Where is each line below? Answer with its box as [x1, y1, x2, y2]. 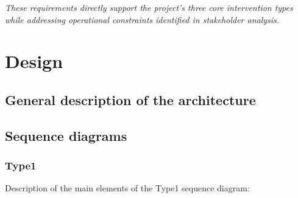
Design [5, 49, 63, 73]
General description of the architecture [5, 90, 256, 109]
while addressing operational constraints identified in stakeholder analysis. [5, 13, 280, 26]
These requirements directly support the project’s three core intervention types [5, 1, 293, 13]
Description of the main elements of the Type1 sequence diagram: [5, 182, 250, 194]
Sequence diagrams [5, 126, 127, 145]
